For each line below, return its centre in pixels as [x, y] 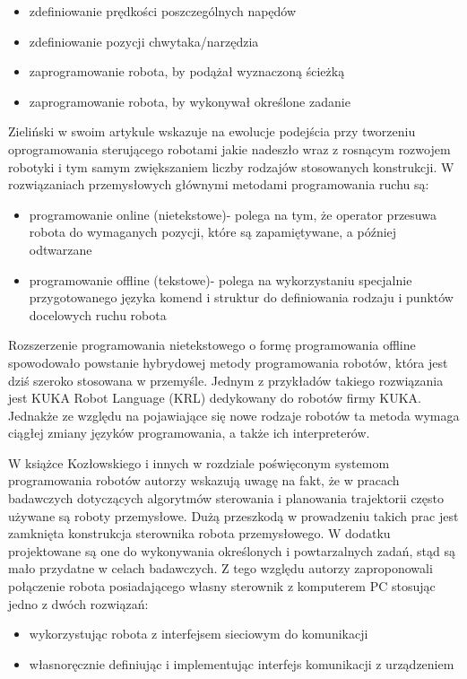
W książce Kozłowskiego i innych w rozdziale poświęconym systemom [199, 462]
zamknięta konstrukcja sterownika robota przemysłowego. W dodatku [199, 533]
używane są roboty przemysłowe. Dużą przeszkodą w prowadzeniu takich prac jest [233, 515]
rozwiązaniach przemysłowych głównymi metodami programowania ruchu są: [219, 184]
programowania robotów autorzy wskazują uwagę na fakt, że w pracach [204, 480]
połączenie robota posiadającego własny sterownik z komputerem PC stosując [222, 586]
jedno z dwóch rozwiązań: [78, 603]
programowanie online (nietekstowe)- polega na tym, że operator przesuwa [233, 214]
